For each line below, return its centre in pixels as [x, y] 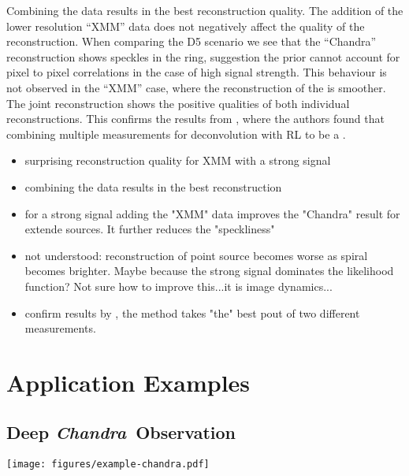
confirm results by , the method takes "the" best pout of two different [192, 312]
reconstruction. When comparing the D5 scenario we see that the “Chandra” [191, 41]
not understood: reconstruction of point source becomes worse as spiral [196, 255]
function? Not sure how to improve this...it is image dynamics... [178, 286]
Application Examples [128, 382]
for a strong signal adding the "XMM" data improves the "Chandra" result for [212, 213]
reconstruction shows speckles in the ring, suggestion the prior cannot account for [203, 56]
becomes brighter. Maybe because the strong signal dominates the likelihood [209, 271]
